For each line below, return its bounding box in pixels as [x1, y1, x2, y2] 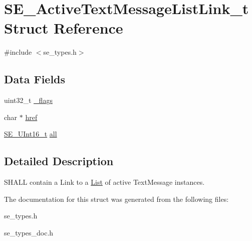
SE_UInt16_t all [4, 129, 57, 139]
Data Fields [4, 71, 66, 87]
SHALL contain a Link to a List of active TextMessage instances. [4, 177, 205, 187]
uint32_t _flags [4, 95, 53, 105]
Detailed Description [4, 153, 114, 169]
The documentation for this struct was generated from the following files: [4, 193, 229, 204]
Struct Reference [4, 18, 123, 38]
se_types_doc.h [4, 227, 54, 237]
